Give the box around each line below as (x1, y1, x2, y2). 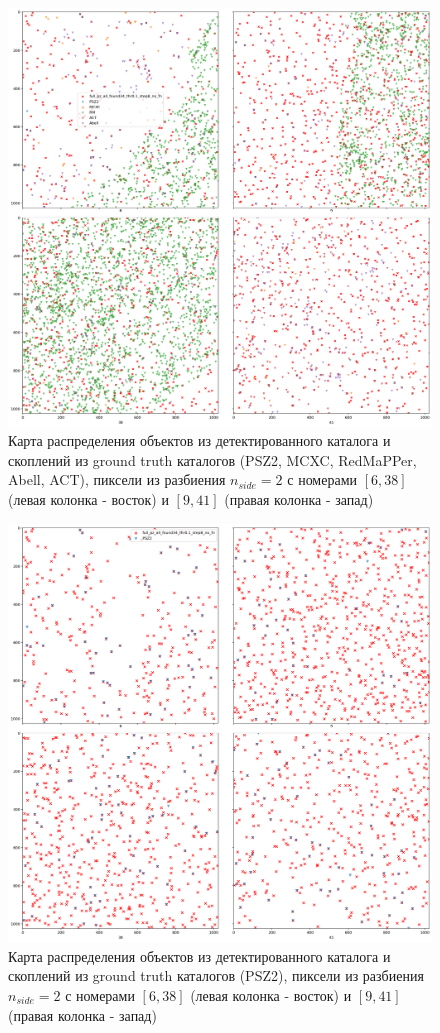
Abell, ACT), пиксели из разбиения (8, 469, 226, 490)
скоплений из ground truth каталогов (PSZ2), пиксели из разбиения (8, 965, 424, 986)
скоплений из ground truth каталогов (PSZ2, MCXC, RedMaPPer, (8, 449, 417, 470)
